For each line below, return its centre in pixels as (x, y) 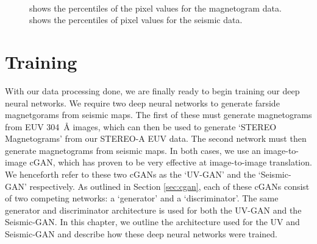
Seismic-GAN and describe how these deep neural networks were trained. (141, 234)
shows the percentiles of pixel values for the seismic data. (136, 20)
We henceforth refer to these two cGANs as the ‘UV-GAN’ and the (130, 174)
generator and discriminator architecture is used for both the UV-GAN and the (153, 210)
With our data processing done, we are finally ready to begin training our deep (152, 90)
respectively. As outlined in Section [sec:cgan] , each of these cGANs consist (169, 186)
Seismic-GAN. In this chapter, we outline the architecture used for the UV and (152, 222)
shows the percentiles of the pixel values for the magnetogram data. (155, 8)
